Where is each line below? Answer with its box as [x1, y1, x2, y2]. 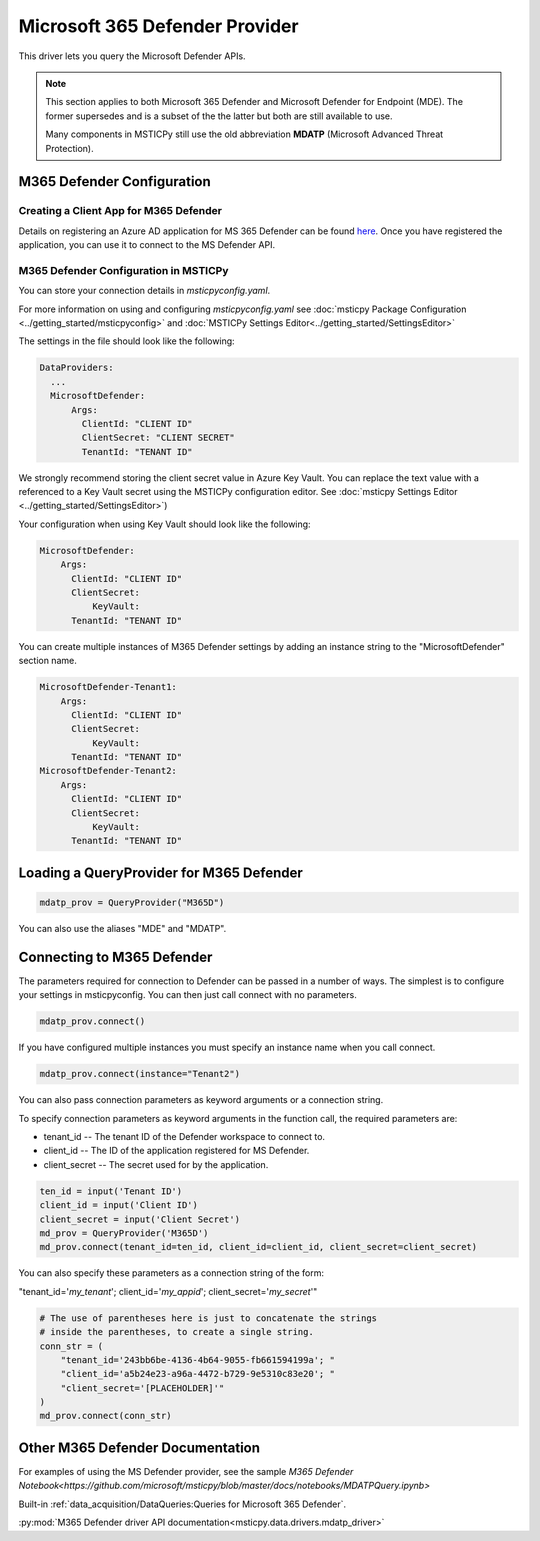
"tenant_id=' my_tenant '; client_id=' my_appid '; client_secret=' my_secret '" [18, 1285, 318, 1297]
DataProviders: [39, 362, 114, 374]
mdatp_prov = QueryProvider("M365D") [39, 897, 225, 909]
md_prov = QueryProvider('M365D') [39, 1227, 209, 1239]
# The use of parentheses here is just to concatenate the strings [39, 1312, 378, 1324]
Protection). [45, 142, 94, 154]
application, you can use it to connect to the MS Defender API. [18, 239, 275, 251]
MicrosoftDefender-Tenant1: [39, 681, 177, 693]
